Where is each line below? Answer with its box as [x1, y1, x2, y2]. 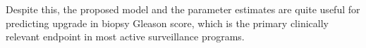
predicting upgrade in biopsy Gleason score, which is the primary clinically [6, 15, 329, 30]
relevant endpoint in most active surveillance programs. [6, 29, 245, 44]
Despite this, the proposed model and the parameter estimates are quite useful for [6, 2, 360, 16]
